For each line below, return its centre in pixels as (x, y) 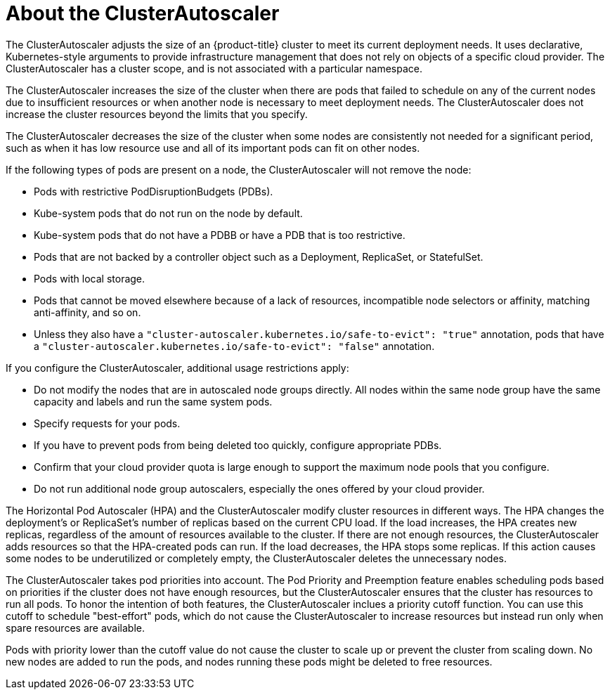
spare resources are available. (76, 628)
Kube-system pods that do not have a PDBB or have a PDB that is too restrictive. (220, 235)
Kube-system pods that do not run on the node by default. (168, 213)
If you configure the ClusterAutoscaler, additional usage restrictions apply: (177, 368)
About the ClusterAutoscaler (143, 13)
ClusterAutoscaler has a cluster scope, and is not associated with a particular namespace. (214, 68)
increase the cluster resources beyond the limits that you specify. (157, 114)
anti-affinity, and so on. (87, 312)
